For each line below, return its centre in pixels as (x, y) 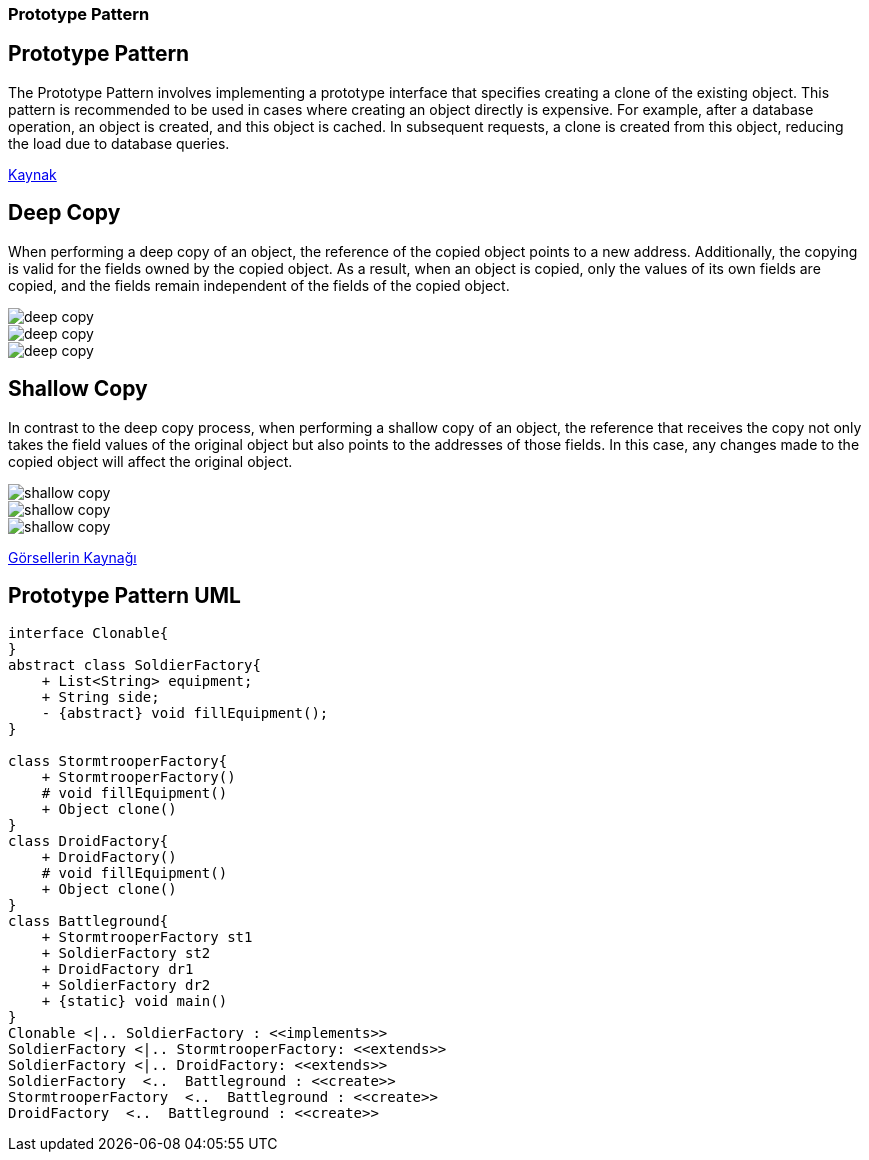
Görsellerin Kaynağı (72, 557)
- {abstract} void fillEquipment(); (185, 713)
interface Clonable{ (88, 633)
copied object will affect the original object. (150, 461)
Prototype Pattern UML (124, 595)
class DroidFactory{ (88, 841)
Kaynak (32, 174)
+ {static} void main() (134, 1001)
